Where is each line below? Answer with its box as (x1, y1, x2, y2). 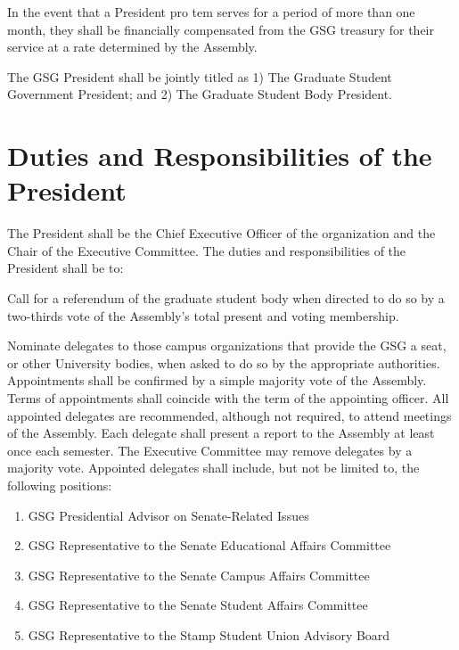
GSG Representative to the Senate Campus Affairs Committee (28, 565, 370, 584)
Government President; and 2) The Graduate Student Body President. (7, 85, 393, 103)
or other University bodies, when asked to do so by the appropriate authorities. (7, 353, 440, 372)
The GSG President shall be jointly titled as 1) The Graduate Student (7, 67, 392, 86)
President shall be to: (7, 259, 124, 277)
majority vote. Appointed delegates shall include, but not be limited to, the (7, 458, 420, 477)
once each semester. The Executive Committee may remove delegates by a (7, 440, 413, 459)
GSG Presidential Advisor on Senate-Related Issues (28, 506, 309, 524)
